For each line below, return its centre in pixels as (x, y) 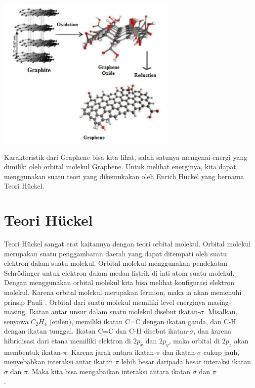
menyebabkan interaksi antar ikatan (59, 362)
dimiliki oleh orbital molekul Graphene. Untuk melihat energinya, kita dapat (120, 167)
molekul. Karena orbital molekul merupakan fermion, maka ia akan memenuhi (123, 292)
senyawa (16, 321)
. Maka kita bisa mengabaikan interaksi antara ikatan (109, 371)
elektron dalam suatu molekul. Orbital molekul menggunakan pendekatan (116, 263)
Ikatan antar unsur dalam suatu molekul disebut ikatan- (115, 312)
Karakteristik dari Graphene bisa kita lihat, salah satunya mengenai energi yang (126, 157)
